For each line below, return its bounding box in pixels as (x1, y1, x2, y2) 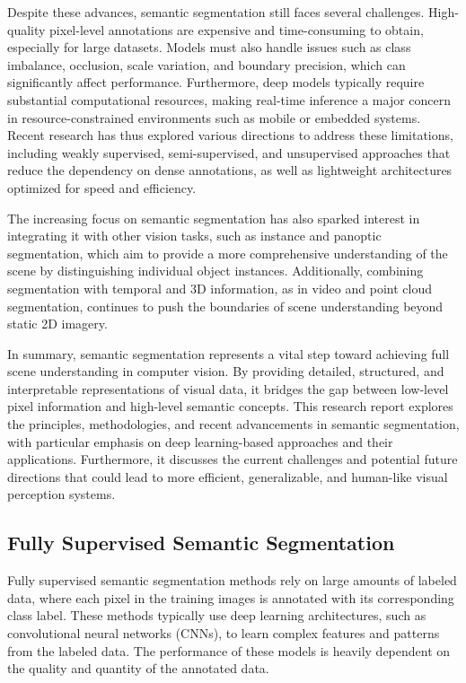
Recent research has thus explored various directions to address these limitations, (7, 126, 453, 144)
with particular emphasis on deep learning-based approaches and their (7, 432, 393, 451)
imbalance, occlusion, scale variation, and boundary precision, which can (7, 55, 406, 74)
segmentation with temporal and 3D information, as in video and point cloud (7, 278, 432, 297)
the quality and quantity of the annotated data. (7, 659, 269, 678)
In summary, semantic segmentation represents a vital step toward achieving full (7, 344, 450, 363)
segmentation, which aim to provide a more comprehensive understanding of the (7, 243, 448, 262)
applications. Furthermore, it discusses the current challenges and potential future (7, 450, 458, 468)
